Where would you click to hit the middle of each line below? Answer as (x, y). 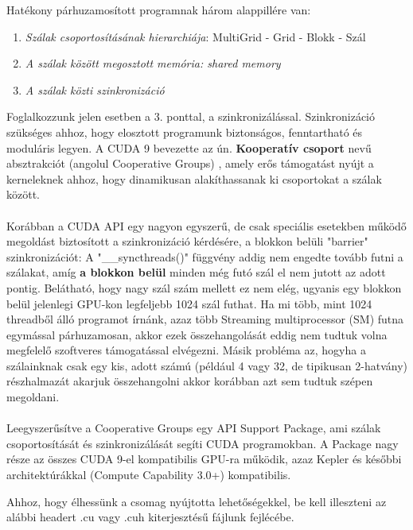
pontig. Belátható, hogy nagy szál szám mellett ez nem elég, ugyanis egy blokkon (204, 287)
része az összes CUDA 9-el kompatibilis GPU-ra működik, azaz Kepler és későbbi (204, 459)
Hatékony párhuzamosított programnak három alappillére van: (159, 10)
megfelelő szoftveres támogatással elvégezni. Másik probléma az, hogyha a (186, 350)
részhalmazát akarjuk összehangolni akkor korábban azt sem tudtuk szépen (190, 381)
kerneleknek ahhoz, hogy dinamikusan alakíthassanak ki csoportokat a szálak (194, 178)
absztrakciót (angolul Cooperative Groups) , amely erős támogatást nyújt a (190, 163)
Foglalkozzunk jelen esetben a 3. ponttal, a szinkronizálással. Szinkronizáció (191, 116)
